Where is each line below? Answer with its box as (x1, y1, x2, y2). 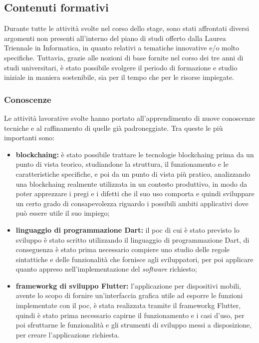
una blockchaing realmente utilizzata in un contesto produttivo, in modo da (15, 178, 248, 189)
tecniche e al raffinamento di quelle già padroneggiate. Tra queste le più (4, 122, 223, 133)
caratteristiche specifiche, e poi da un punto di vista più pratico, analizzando (15, 168, 251, 179)
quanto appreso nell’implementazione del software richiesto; (15, 264, 197, 274)
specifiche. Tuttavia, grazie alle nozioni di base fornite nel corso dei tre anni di (4, 52, 244, 62)
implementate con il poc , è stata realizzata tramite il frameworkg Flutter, (15, 300, 241, 311)
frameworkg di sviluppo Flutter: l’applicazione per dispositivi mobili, (15, 280, 241, 291)
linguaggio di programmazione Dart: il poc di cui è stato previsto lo (15, 224, 240, 235)
